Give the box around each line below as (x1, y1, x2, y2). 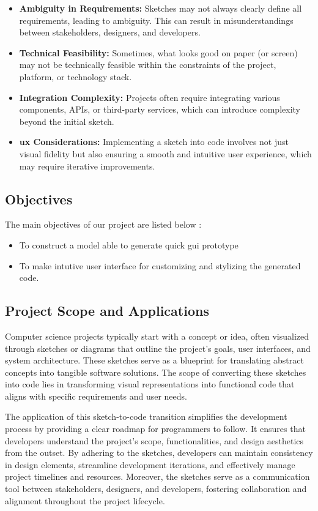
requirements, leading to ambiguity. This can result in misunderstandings (19, 13, 294, 26)
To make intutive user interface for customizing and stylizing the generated (19, 259, 301, 272)
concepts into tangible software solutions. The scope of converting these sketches (5, 365, 306, 378)
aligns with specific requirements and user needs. (5, 389, 187, 402)
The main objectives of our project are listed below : (5, 218, 202, 231)
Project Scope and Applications (5, 301, 209, 320)
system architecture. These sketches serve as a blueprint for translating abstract (5, 354, 304, 367)
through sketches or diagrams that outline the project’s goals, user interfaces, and (5, 341, 311, 354)
